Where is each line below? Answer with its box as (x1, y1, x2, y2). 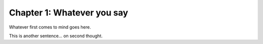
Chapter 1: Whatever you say (9, 7, 129, 18)
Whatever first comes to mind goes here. (9, 24, 91, 30)
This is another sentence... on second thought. (9, 33, 103, 39)
